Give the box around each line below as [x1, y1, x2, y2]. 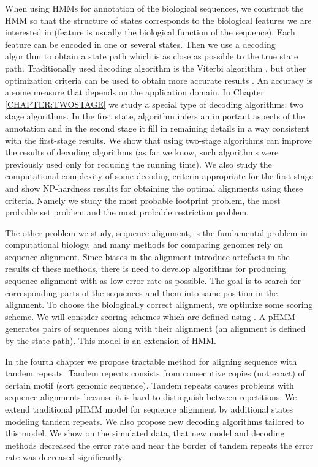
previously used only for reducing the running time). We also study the [5, 157, 272, 170]
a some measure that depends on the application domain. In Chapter [5, 86, 264, 99]
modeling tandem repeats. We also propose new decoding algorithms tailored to [5, 414, 305, 427]
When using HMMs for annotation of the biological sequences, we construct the [5, 2, 304, 14]
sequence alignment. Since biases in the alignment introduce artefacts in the [5, 250, 290, 263]
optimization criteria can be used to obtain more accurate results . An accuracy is [5, 73, 312, 86]
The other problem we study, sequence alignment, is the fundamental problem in [5, 226, 308, 239]
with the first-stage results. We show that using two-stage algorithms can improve [5, 133, 312, 146]
